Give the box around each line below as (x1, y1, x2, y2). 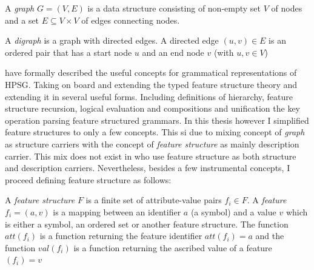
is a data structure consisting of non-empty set (87, 2, 261, 14)
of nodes (271, 2, 302, 14)
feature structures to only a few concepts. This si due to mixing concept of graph (5, 126, 305, 138)
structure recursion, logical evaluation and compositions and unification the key (5, 102, 301, 115)
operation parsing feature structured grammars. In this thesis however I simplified (5, 113, 309, 126)
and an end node (142, 46, 204, 58)
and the (255, 229, 284, 242)
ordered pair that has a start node (5, 46, 132, 58)
